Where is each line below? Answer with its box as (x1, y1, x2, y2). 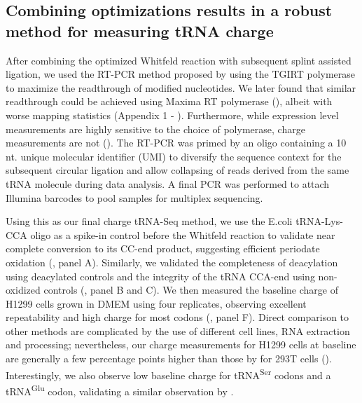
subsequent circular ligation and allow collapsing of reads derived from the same (6, 163, 349, 177)
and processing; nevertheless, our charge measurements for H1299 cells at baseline (6, 337, 356, 352)
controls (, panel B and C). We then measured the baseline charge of (43, 282, 338, 297)
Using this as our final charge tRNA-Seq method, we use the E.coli (6, 214, 293, 228)
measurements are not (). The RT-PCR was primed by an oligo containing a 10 (6, 135, 347, 150)
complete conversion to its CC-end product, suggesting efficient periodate (6, 241, 320, 256)
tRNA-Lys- (295, 214, 343, 228)
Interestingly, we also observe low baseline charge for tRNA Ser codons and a (6, 365, 331, 382)
